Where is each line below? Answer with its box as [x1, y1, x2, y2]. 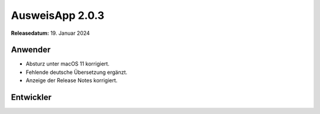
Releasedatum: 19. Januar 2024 [11, 30, 90, 37]
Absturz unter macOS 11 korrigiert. [25, 60, 110, 67]
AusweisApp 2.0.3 [11, 9, 105, 22]
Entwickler [11, 92, 52, 103]
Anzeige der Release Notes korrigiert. [25, 77, 118, 84]
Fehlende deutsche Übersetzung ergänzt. [25, 69, 127, 76]
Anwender [11, 45, 51, 55]
